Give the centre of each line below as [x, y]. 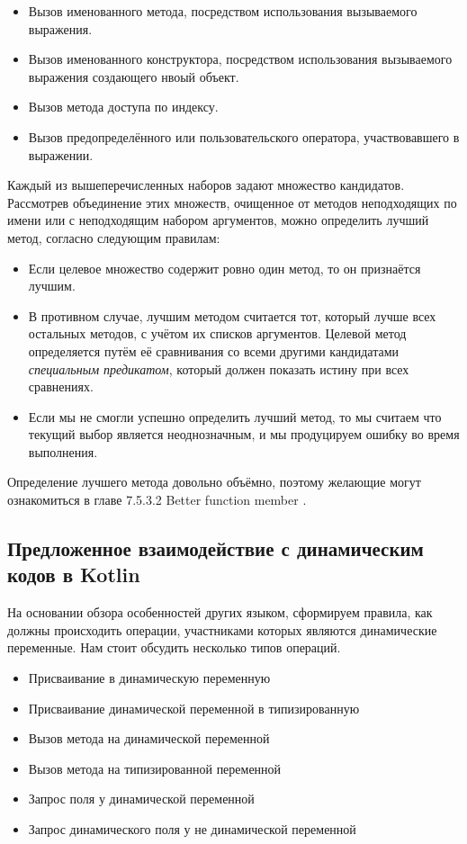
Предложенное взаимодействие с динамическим [216, 548]
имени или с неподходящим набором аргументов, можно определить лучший [218, 220]
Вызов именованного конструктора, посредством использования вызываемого [240, 59]
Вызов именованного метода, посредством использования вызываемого [223, 11]
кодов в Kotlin [74, 575]
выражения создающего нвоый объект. [134, 76]
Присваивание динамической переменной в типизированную [194, 708]
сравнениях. [61, 386]
